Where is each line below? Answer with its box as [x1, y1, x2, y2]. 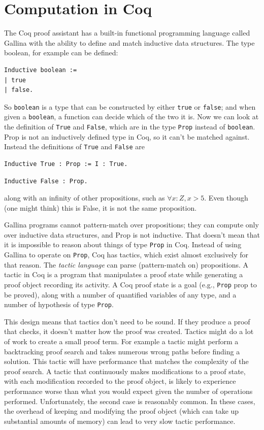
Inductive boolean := [4, 66, 77, 74]
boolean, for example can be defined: [4, 47, 118, 58]
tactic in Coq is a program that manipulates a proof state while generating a [4, 269, 243, 280]
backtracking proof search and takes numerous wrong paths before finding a [4, 346, 240, 356]
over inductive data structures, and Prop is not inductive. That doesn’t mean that [4, 229, 260, 240]
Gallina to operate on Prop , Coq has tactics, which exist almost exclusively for [4, 249, 249, 260]
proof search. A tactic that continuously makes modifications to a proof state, [4, 366, 246, 376]
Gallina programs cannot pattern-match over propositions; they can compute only [4, 219, 259, 230]
